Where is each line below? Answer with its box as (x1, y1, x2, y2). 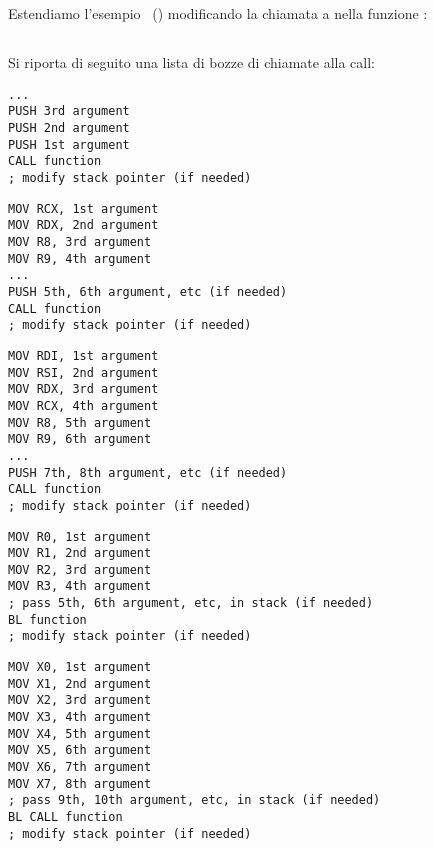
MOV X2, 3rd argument (8, 693, 152, 708)
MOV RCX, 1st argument (8, 201, 159, 216)
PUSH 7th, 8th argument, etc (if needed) (8, 465, 288, 480)
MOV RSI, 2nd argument (8, 365, 159, 380)
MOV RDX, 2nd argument (8, 218, 159, 233)
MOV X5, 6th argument (8, 743, 152, 758)
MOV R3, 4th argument (8, 579, 152, 594)
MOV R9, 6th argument (8, 432, 152, 447)
